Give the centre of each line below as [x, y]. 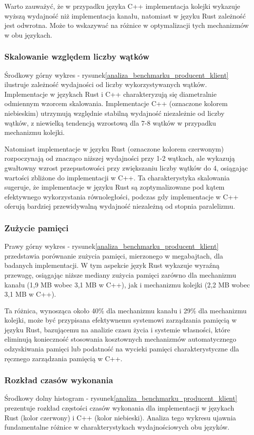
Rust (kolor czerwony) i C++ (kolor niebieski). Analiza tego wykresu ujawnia [120, 417]
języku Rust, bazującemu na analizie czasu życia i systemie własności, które [117, 329]
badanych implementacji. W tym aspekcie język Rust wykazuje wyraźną [112, 265]
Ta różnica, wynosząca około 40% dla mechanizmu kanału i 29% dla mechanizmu [126, 310]
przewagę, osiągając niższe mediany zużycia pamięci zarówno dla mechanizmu [120, 274]
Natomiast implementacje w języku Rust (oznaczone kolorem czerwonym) [114, 148]
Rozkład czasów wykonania [59, 380]
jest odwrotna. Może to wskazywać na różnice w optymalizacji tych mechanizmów [127, 25]
